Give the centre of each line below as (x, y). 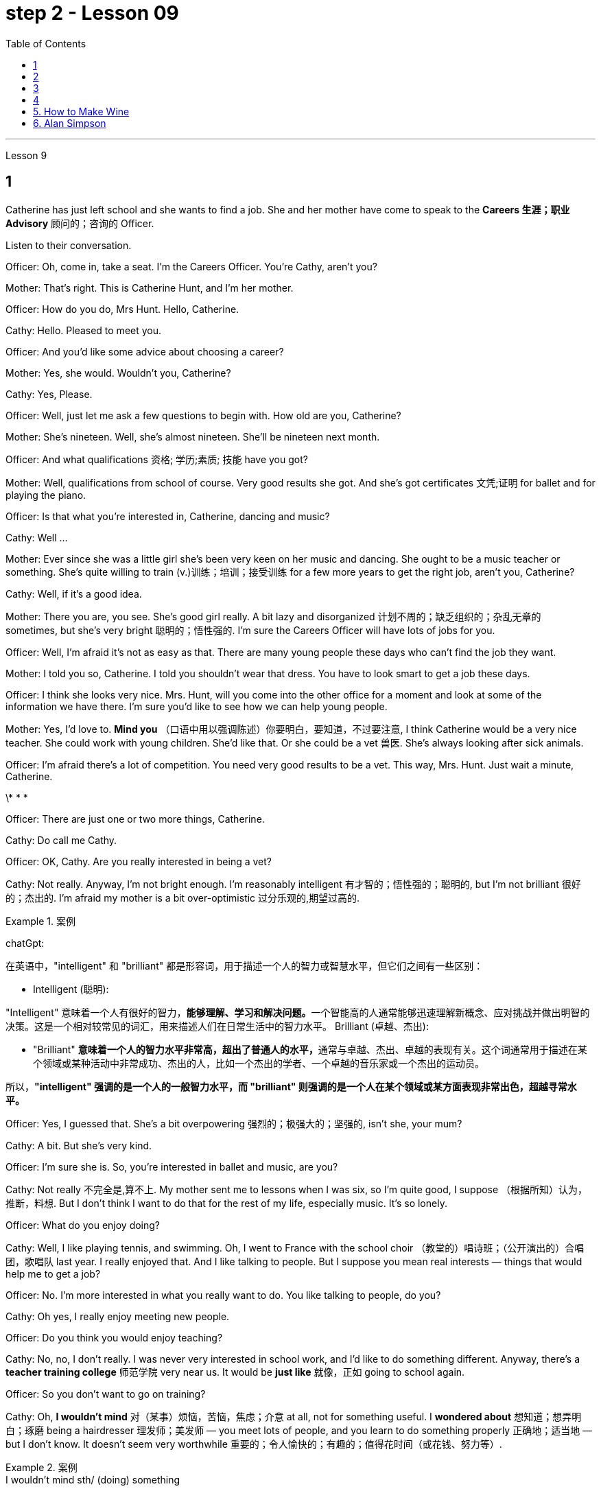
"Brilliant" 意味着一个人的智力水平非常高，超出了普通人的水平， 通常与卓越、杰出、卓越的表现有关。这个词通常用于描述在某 (310, 1049)
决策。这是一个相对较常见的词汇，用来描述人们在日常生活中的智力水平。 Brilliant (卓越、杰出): (217, 1026)
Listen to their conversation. (69, 245)
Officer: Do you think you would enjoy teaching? (114, 1337)
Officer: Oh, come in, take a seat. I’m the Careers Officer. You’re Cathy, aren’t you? (191, 266)
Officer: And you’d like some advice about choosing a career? (145, 351)
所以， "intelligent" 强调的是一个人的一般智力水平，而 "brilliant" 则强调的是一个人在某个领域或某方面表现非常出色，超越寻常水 (291, 1086)
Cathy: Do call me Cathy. (61, 840)
